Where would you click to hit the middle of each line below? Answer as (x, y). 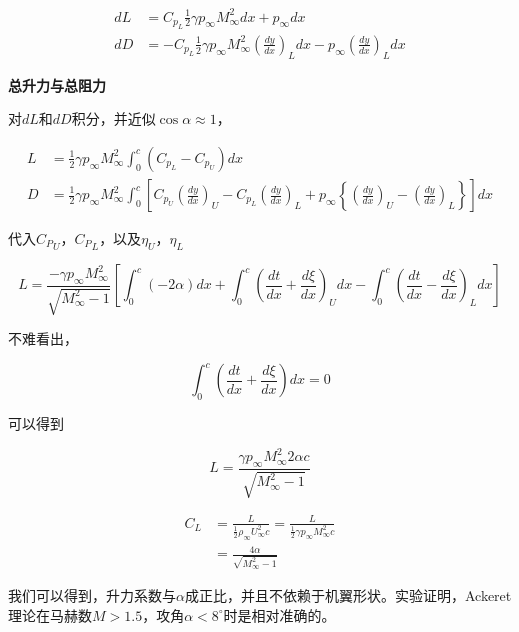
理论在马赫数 (50, 614)
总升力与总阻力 (57, 84)
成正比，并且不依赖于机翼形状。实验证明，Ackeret (348, 595)
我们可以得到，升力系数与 (92, 595)
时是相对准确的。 (279, 614)
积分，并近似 (113, 118)
